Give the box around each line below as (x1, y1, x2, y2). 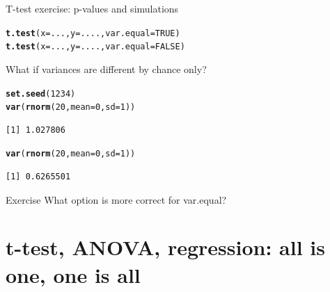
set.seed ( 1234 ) (6, 88, 76, 99)
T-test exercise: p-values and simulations (6, 1, 179, 15)
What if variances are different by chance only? (6, 61, 207, 76)
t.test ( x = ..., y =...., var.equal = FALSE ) (6, 42, 185, 52)
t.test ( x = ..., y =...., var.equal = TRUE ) (6, 28, 180, 38)
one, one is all (6, 260, 141, 289)
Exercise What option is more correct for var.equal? (6, 192, 227, 206)
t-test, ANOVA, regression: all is (6, 233, 326, 261)
